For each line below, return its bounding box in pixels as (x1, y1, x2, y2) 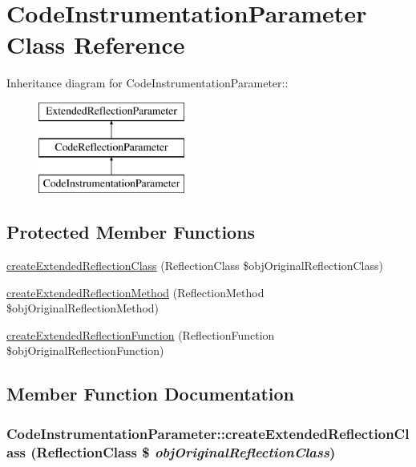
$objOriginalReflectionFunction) (6, 342, 164, 359)
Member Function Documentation (6, 381, 295, 406)
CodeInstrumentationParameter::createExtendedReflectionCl (6, 423, 410, 443)
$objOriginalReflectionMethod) (6, 300, 160, 316)
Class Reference (6, 28, 185, 61)
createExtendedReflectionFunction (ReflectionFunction (6, 326, 275, 343)
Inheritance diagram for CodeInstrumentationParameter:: (6, 74, 289, 91)
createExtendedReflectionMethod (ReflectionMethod (6, 284, 265, 300)
